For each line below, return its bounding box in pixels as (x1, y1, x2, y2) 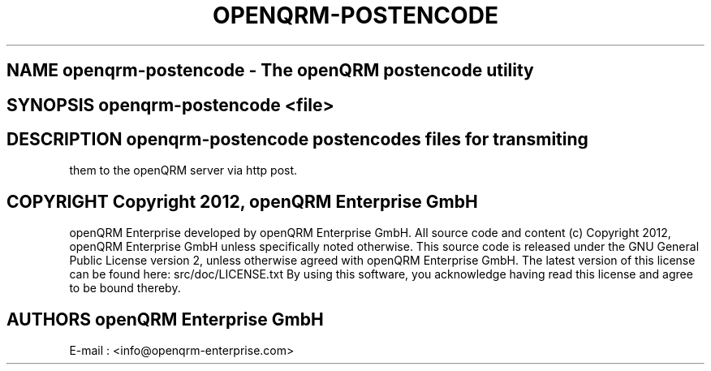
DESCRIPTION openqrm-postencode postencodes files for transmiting (6, 129, 588, 150)
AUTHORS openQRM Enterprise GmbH (6, 308, 324, 330)
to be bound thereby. (69, 281, 181, 296)
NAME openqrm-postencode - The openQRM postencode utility (6, 60, 534, 81)
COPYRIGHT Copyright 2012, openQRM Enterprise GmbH (6, 191, 478, 212)
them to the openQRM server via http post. (69, 163, 298, 178)
